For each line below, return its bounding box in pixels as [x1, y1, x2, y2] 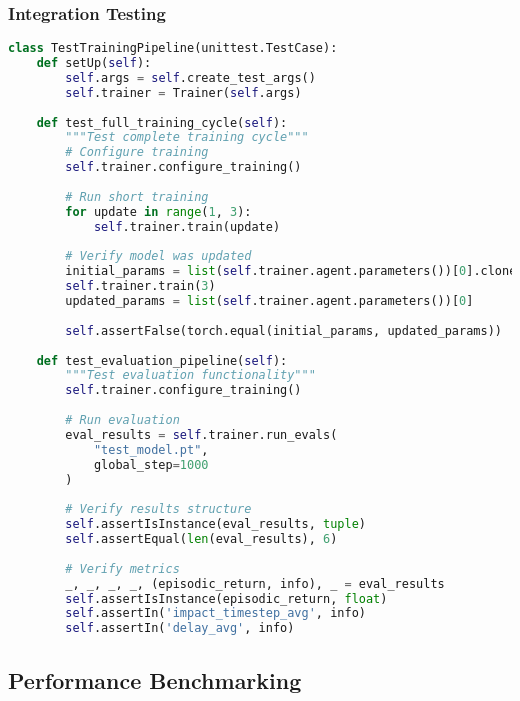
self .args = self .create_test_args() [65, 70, 316, 85]
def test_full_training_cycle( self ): [36, 115, 288, 130]
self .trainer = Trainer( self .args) [65, 85, 302, 100]
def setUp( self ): [36, 56, 152, 71]
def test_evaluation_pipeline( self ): [36, 353, 288, 368]
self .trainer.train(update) [93, 219, 281, 234]
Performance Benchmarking [8, 664, 302, 695]
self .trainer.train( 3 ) [65, 279, 216, 294]
